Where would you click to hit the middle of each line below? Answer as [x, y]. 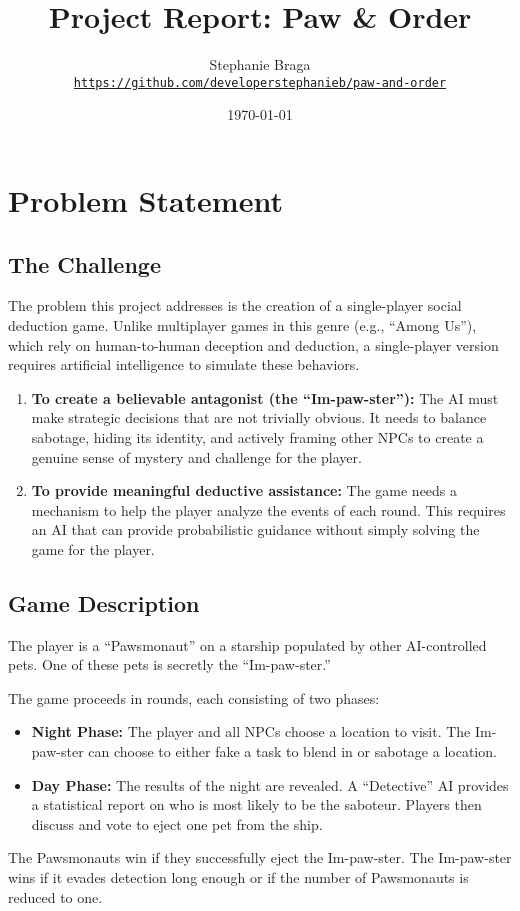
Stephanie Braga [260, 64]
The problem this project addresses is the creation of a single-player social [235, 305]
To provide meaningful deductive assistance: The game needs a [244, 490]
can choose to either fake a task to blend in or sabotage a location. [292, 751]
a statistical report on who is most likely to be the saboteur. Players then [256, 804]
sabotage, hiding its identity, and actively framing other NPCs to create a [257, 436]
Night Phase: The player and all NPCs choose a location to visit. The [251, 731]
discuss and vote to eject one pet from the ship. [177, 823]
